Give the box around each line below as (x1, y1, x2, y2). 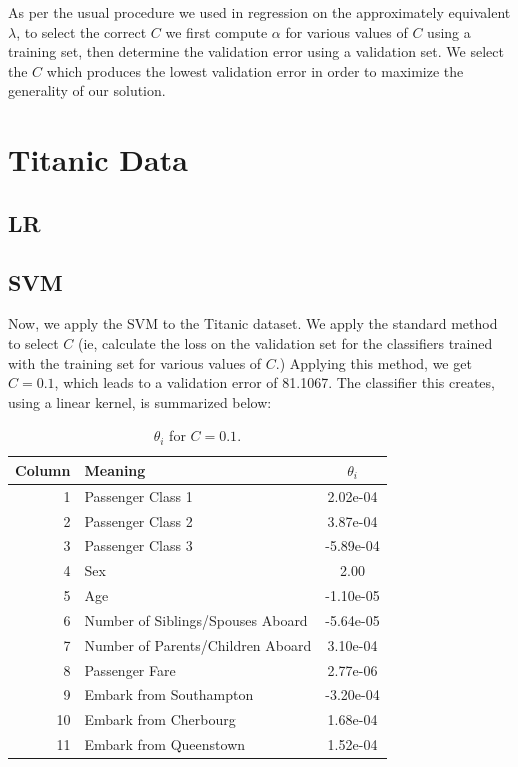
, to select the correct (16, 21, 147, 42)
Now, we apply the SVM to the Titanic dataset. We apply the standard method (8, 313, 498, 334)
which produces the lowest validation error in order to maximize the (46, 60, 464, 81)
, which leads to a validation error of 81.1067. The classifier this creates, (54, 372, 495, 393)
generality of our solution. (8, 80, 166, 101)
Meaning (84, 459, 146, 480)
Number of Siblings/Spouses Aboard (84, 609, 308, 630)
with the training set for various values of (8, 352, 262, 373)
